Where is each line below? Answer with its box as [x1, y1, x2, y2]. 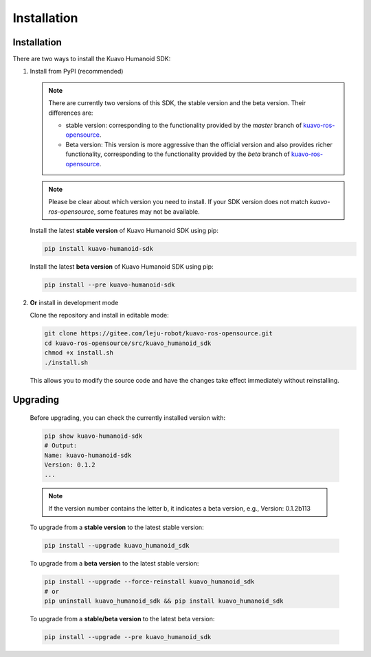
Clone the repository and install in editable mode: [30, 311, 170, 320]
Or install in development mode [30, 299, 119, 307]
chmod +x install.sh [44, 349, 113, 357]
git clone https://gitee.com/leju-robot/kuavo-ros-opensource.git [44, 330, 273, 337]
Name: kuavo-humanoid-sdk [44, 451, 132, 459]
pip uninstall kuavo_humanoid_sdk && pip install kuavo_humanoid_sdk [44, 597, 284, 605]
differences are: [48, 109, 93, 117]
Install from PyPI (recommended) [30, 67, 124, 76]
